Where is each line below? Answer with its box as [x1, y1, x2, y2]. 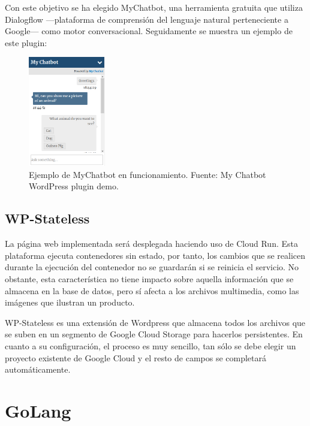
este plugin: [5, 36, 47, 49]
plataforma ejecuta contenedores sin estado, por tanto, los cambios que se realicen [5, 249, 306, 261]
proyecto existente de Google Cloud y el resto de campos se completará [5, 351, 267, 364]
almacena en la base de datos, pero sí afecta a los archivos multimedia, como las [5, 284, 299, 297]
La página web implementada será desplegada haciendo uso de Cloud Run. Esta [5, 237, 298, 250]
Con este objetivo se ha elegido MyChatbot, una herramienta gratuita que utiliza [5, 1, 303, 13]
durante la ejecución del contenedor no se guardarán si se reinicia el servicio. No [5, 261, 299, 273]
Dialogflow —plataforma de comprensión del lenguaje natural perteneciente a [5, 13, 288, 25]
